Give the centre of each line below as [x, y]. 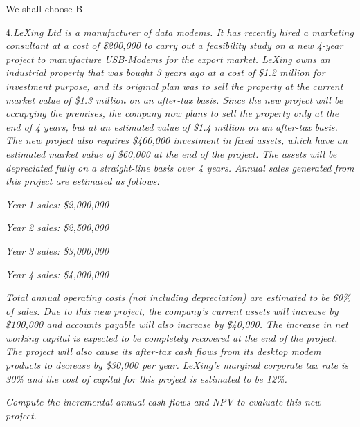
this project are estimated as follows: [83, 181]
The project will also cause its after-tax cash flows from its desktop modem [163, 351]
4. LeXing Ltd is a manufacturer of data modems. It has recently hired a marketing [180, 31]
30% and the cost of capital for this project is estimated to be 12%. [146, 378]
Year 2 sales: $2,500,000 [57, 227]
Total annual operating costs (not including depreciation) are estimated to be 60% [178, 297]
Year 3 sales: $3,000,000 [57, 250]
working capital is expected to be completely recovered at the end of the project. [172, 337]
